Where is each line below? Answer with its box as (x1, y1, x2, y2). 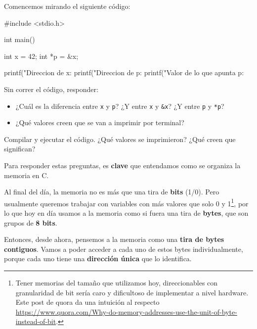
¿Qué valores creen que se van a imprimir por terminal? (15, 117, 184, 128)
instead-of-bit (15, 316, 56, 327)
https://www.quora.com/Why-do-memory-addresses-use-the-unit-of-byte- (15, 306, 237, 317)
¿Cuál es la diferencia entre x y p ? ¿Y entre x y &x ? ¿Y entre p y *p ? (15, 100, 224, 111)
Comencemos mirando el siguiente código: (4, 1, 130, 11)
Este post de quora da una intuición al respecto (15, 297, 160, 307)
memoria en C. (4, 170, 49, 180)
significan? (4, 143, 36, 154)
